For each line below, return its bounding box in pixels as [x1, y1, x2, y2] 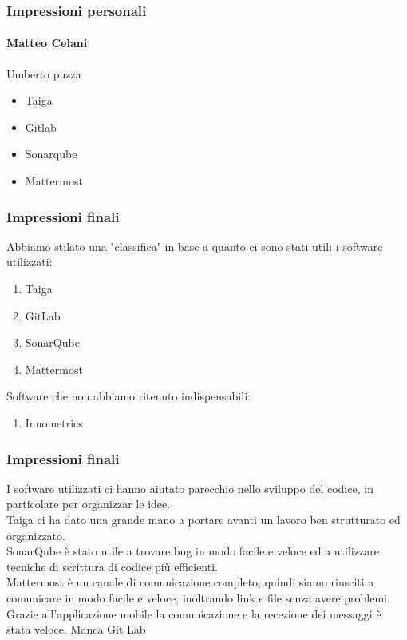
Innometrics [25, 414, 83, 431]
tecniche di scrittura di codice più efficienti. [6, 558, 218, 574]
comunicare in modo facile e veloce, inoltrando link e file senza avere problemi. [6, 589, 390, 606]
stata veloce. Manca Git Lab [6, 621, 146, 638]
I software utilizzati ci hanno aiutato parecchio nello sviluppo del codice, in [6, 479, 373, 496]
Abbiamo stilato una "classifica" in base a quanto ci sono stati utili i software [6, 237, 383, 254]
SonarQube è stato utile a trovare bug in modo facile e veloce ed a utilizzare [6, 543, 379, 559]
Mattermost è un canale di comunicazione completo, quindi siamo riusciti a [6, 574, 374, 590]
